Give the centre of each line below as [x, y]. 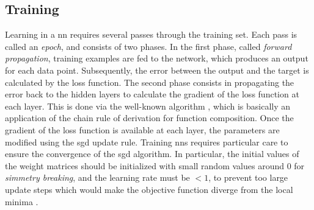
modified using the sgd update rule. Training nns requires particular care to [147, 142]
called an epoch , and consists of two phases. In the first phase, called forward [148, 46]
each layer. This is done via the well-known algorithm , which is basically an [148, 106]
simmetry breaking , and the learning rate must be [97, 177]
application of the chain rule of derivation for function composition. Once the [149, 118]
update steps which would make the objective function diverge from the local [149, 189]
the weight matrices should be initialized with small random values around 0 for [155, 165]
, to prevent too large [248, 177]
